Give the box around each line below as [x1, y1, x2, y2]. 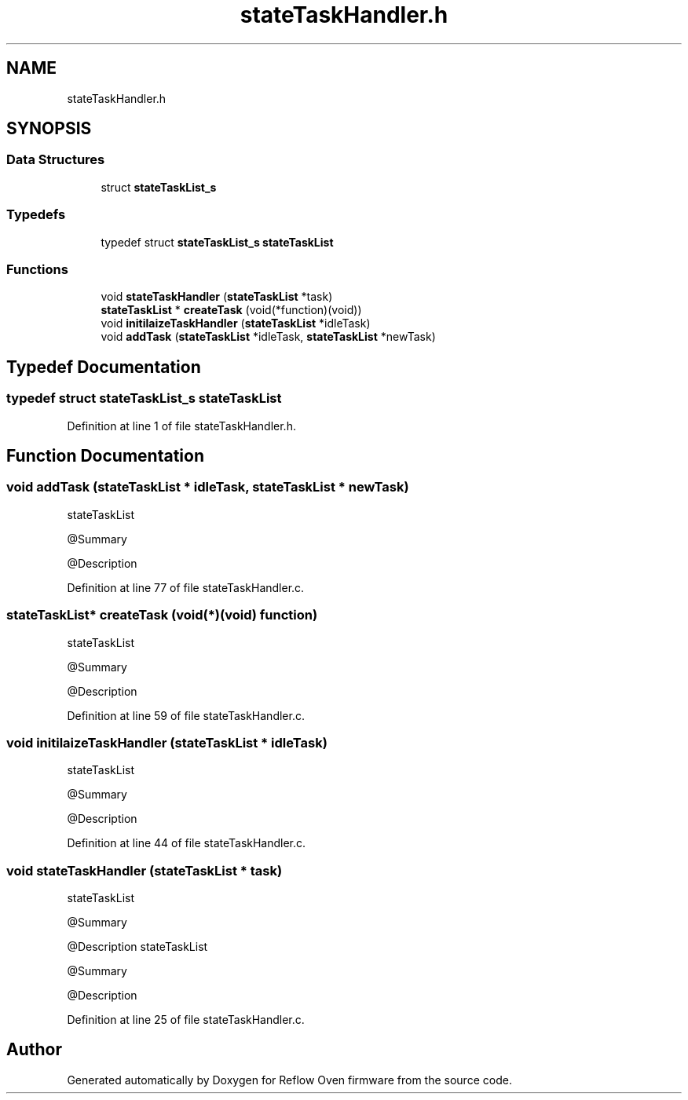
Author [6, 1040, 62, 1060]
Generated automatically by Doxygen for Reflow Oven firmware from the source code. [67, 1073, 512, 1087]
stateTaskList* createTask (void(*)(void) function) [6, 607, 318, 623]
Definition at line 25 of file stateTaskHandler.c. [67, 1013, 305, 1026]
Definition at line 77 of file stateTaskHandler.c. [67, 580, 305, 594]
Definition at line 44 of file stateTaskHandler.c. [67, 836, 306, 850]
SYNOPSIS [6, 119, 92, 139]
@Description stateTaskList [67, 940, 208, 953]
